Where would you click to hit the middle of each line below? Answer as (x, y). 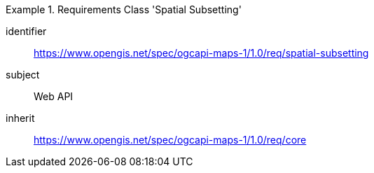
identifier (26, 31)
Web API (54, 96)
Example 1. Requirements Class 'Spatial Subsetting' (124, 9)
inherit (20, 118)
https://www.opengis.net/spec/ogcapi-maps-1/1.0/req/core (170, 140)
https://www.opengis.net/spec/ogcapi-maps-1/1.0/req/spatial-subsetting (201, 53)
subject (23, 75)
